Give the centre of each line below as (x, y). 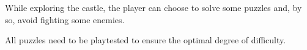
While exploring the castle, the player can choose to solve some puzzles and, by (153, 7)
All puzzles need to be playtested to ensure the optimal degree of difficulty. (146, 40)
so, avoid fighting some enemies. (65, 19)
